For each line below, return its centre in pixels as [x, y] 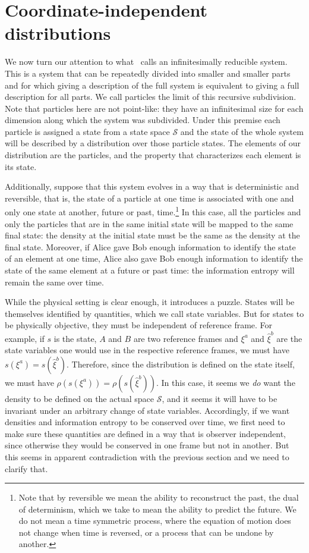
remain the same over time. [54, 282]
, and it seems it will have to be [220, 398]
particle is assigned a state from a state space [87, 131]
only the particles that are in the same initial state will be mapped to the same [149, 223]
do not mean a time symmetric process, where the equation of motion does [155, 521]
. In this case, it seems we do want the [226, 382]
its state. [21, 166]
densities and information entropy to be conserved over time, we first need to [145, 422]
